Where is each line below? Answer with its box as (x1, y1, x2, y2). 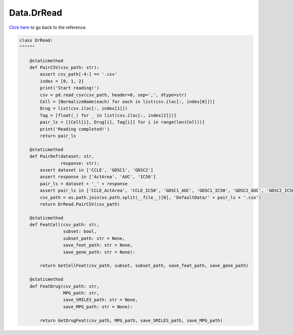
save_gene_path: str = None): (63, 249, 135, 255)
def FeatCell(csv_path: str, (29, 222, 100, 228)
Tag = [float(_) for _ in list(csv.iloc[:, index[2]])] (40, 112, 177, 118)
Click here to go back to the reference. (9, 24, 87, 30)
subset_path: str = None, (63, 235, 126, 241)
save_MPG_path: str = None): (63, 304, 133, 310)
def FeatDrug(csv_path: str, (29, 283, 100, 289)
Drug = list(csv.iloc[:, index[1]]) (40, 105, 128, 111)
